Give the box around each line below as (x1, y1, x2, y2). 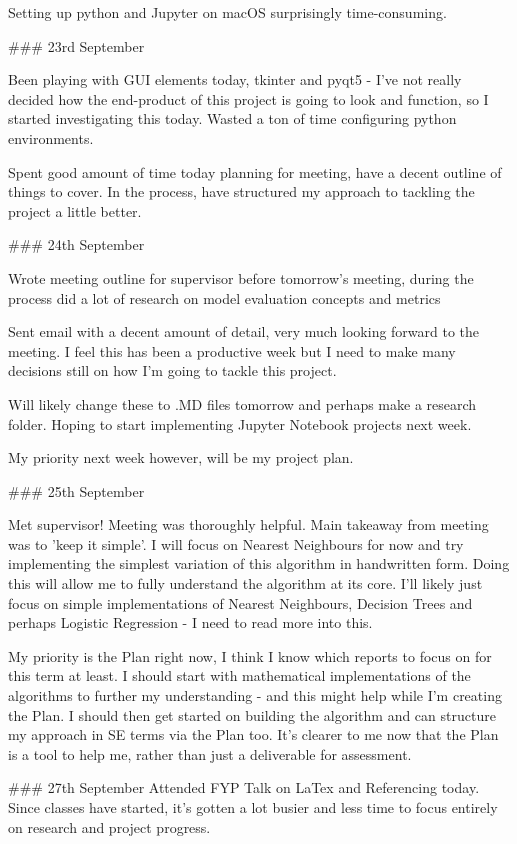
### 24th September (8, 234, 145, 255)
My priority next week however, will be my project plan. (8, 447, 354, 468)
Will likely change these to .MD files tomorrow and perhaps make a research (8, 393, 477, 414)
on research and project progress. (8, 816, 211, 837)
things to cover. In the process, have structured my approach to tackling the (8, 181, 475, 202)
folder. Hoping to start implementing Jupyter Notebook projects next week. (8, 413, 472, 434)
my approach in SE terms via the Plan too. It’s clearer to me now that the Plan (8, 724, 499, 745)
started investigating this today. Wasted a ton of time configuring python (8, 108, 457, 129)
